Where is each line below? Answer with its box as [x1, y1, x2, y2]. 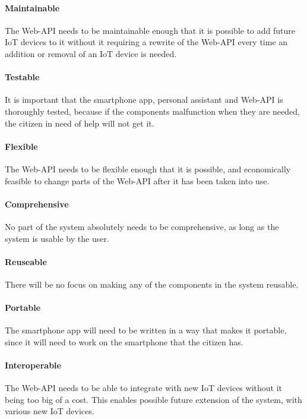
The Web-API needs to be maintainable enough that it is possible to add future [5, 24, 296, 36]
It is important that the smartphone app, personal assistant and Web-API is [5, 93, 283, 106]
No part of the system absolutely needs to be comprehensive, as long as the [5, 220, 279, 232]
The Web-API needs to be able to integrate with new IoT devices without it [5, 382, 283, 394]
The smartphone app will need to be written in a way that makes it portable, [5, 324, 287, 336]
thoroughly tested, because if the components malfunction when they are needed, [5, 105, 300, 117]
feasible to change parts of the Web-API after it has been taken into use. [5, 174, 270, 187]
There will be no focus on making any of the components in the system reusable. [5, 278, 299, 290]
